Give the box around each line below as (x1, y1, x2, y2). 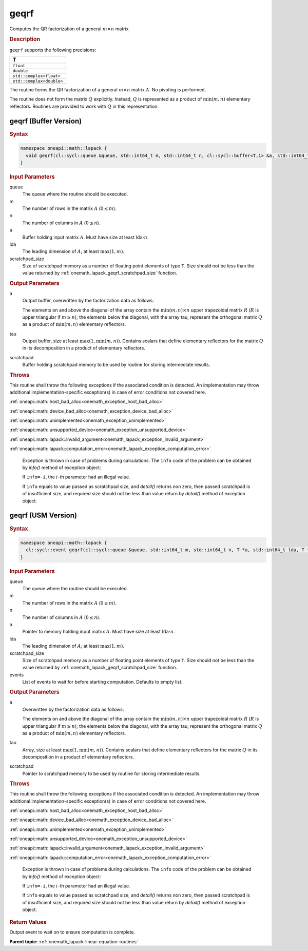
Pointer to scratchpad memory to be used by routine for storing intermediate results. (22, 770, 201, 777)
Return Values (9, 919, 47, 926)
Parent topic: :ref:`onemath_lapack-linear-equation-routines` (9, 938, 139, 944)
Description (9, 36, 41, 43)
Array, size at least (22, 747, 62, 753)
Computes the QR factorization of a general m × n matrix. (9, 26, 130, 32)
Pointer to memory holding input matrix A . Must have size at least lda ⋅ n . (22, 629, 175, 635)
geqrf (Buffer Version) (9, 117, 82, 125)
